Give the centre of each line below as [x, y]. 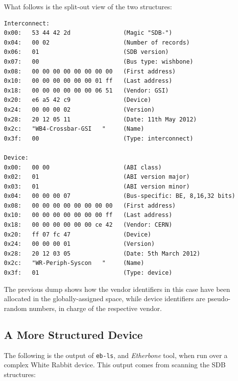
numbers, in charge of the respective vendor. [95, 308]
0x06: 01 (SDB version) [86, 52]
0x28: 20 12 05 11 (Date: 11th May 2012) [100, 119]
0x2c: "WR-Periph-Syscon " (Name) [74, 263]
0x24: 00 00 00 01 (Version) [79, 244]
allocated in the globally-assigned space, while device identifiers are [105, 298]
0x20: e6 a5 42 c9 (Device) [78, 100]
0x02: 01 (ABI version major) [97, 177]
